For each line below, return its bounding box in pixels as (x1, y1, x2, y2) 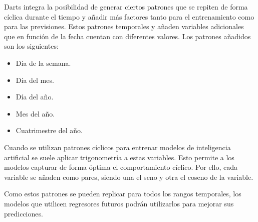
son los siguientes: (4, 41, 59, 51)
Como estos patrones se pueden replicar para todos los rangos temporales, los (4, 188, 241, 199)
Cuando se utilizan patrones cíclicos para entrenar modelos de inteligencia (4, 142, 231, 152)
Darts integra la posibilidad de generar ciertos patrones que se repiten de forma (4, 2, 248, 12)
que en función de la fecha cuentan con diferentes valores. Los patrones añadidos (4, 31, 251, 41)
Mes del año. (16, 108, 55, 119)
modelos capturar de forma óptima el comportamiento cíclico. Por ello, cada (4, 162, 237, 172)
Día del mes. (16, 74, 54, 85)
